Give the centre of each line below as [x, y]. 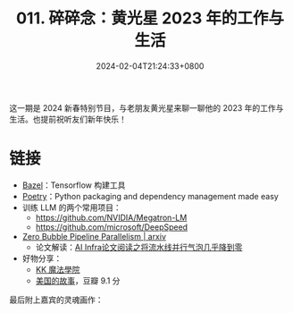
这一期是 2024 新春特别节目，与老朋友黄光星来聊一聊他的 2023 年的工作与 [146, 107]
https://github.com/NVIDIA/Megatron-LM [111, 217]
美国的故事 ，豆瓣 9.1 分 [78, 280]
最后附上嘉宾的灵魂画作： [56, 300]
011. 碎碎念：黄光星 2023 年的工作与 [150, 18]
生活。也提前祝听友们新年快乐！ [68, 119]
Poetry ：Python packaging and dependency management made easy [150, 196]
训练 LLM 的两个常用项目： [72, 207]
